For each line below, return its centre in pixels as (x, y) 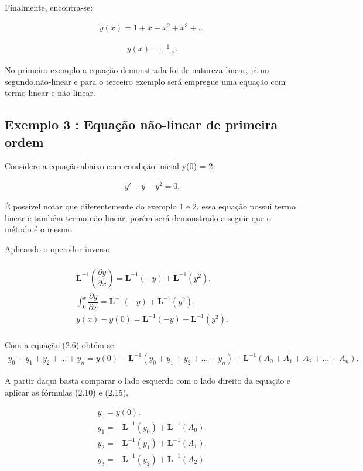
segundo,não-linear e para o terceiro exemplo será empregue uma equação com (145, 81)
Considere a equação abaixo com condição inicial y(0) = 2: (110, 166)
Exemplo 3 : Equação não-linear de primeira (141, 124)
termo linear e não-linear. (50, 93)
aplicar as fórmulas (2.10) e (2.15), (67, 392)
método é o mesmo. (40, 229)
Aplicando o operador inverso (57, 248)
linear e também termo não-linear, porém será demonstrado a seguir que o (138, 217)
